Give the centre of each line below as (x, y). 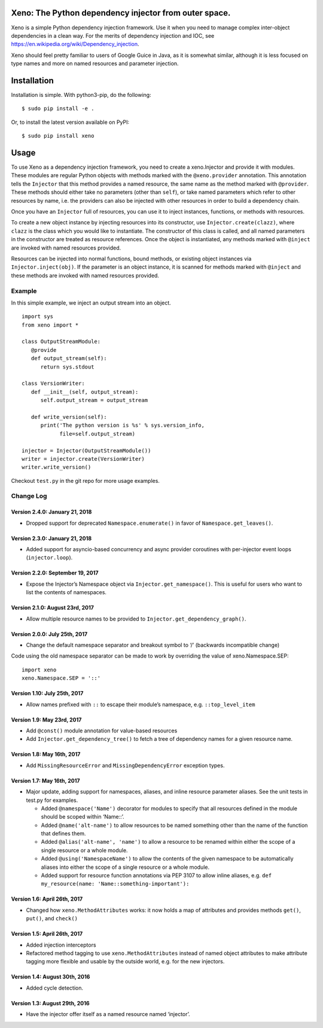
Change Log (29, 496)
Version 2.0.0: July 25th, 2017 (49, 634)
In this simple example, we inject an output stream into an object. (91, 303)
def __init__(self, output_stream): (85, 392)
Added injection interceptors (61, 945)
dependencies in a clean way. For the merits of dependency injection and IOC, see (113, 35)
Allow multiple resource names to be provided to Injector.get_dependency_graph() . (136, 619)
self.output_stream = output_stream (94, 400)
